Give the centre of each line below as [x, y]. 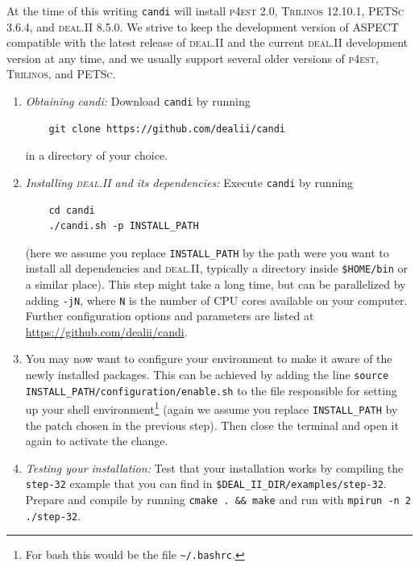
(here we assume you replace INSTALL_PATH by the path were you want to [207, 252]
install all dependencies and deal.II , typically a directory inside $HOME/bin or [216, 268]
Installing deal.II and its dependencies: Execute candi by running [189, 182]
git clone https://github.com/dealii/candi [167, 129]
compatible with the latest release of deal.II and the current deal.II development [207, 42]
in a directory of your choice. [97, 155]
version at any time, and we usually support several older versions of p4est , [193, 58]
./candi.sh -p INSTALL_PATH [124, 226]
